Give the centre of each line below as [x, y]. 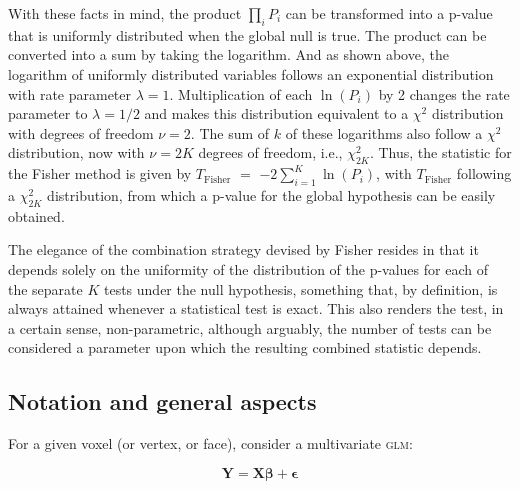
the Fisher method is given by [100, 173]
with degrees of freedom [81, 132]
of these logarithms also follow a [384, 132]
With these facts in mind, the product [125, 13]
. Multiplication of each [241, 93]
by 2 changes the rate [444, 93]
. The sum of [230, 132]
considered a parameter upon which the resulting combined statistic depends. [245, 347]
